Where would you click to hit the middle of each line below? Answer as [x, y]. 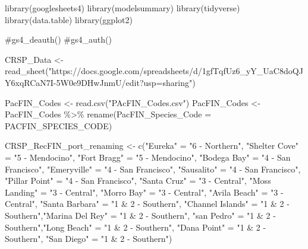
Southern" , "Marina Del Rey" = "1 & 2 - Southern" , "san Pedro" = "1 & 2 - [140, 215]
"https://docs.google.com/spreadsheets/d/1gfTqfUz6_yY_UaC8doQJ [176, 71]
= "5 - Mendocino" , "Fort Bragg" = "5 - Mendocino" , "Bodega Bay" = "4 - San [148, 157]
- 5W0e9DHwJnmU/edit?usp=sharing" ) [124, 82]
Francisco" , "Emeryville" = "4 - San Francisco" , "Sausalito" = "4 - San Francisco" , [153, 169]
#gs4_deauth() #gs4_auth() [58, 39]
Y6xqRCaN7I [29, 82]
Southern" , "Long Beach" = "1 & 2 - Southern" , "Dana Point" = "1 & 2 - [136, 227]
